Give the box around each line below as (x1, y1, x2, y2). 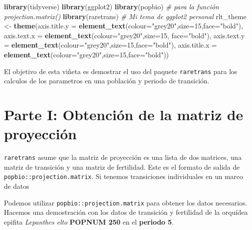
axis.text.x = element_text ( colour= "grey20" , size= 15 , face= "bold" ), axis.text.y (4, 30, 245, 40)
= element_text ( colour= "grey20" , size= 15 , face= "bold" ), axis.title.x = (4, 40, 217, 50)
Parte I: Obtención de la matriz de (4, 104, 243, 124)
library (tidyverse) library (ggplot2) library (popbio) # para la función (4, 1, 219, 11)
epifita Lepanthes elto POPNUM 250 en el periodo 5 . (4, 216, 174, 227)
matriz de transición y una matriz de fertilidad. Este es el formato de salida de (4, 161, 240, 172)
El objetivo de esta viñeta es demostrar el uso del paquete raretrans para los (4, 66, 237, 76)
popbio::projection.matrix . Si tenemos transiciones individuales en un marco (4, 171, 243, 181)
